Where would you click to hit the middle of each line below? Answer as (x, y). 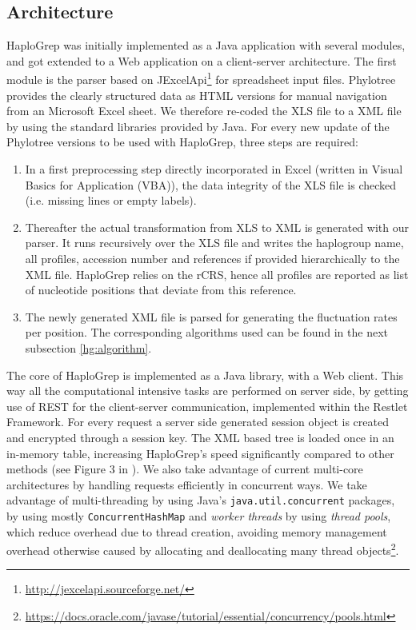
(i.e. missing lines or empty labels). (111, 200)
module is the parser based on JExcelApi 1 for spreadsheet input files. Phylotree (201, 78)
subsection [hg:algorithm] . (88, 347)
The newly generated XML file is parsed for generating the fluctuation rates (211, 316)
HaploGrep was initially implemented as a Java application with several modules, (206, 45)
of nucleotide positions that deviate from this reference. (161, 290)
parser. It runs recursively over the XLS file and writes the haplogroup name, (214, 243)
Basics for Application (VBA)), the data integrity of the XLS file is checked (211, 184)
